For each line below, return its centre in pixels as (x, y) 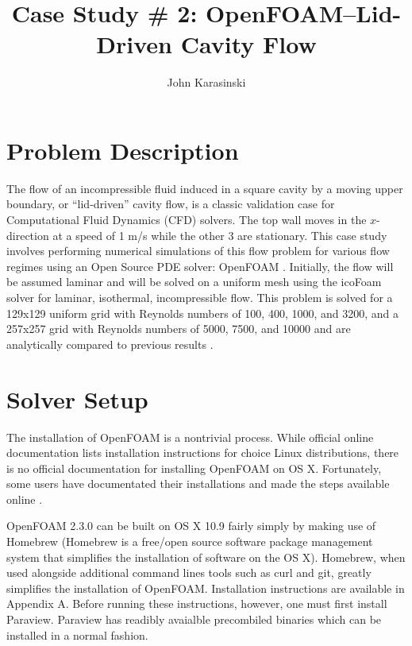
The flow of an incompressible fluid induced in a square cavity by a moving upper (205, 188)
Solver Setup (77, 398)
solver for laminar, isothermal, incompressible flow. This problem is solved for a (200, 297)
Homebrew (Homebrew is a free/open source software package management (190, 542)
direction (28, 235)
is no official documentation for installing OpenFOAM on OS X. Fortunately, (194, 468)
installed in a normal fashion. (77, 634)
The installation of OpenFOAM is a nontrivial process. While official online (190, 437)
